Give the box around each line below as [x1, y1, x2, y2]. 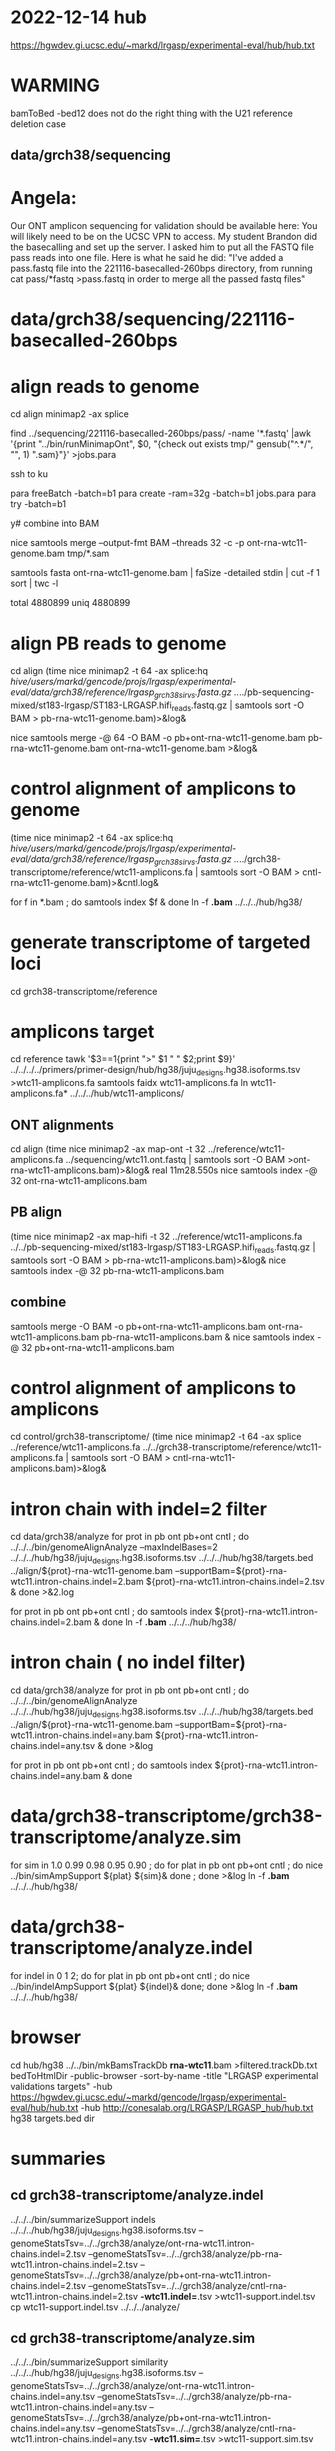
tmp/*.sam [66, 547, 110, 560]
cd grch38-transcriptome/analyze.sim [10, 2329, 256, 2346]
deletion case [10, 117, 67, 130]
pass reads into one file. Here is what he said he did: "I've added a [10, 252, 284, 264]
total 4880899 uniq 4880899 [10, 597, 131, 609]
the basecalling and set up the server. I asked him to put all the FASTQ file [10, 241, 315, 253]
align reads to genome [10, 375, 200, 398]
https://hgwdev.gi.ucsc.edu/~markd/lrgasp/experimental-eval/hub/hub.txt [10, 39, 315, 51]
